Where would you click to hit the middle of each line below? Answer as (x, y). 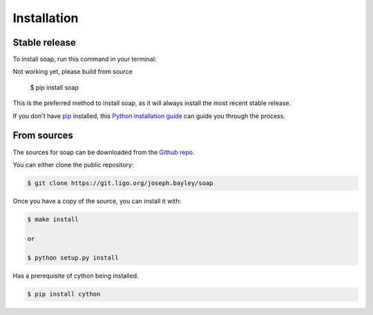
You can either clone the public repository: (73, 164)
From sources (43, 136)
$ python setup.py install (73, 258)
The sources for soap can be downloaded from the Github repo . (104, 152)
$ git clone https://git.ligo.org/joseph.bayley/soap (120, 183)
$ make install (53, 219)
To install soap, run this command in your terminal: (85, 59)
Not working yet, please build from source (73, 72)
